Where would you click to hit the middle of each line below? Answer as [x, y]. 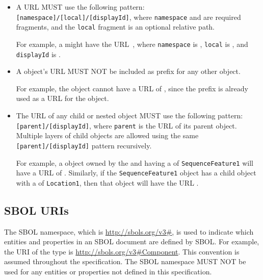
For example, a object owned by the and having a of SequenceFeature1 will [135, 162]
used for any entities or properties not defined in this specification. [108, 272]
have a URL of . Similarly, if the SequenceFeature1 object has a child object [136, 173]
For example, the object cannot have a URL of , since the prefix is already [132, 88]
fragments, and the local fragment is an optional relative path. [115, 27]
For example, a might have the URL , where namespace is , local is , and [132, 44]
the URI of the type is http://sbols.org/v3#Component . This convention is [122, 251]
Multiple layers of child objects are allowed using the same [107, 135]
